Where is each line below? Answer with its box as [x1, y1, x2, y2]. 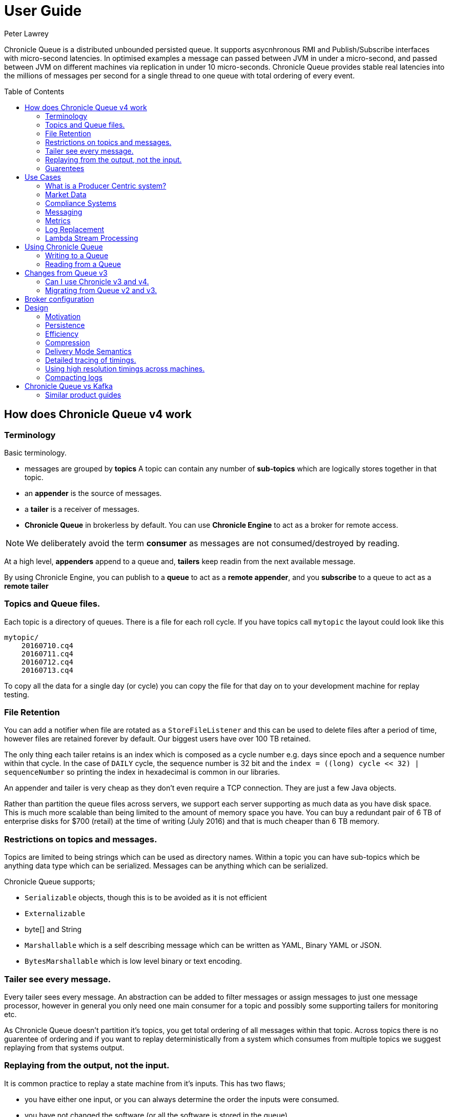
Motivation [45, 312, 81, 321]
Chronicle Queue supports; [4, 877, 95, 886]
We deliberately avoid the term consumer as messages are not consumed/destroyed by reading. [26, 537, 400, 548]
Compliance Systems [45, 198, 116, 208]
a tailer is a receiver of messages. [25, 504, 139, 513]
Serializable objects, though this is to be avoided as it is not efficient [25, 893, 267, 902]
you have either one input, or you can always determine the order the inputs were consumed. [25, 1094, 339, 1104]
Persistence [45, 320, 85, 329]
